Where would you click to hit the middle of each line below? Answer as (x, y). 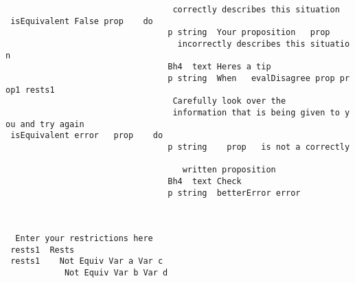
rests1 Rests (43, 250)
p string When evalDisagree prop (251, 78)
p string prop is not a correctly (259, 147)
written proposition (229, 170)
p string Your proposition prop (249, 33)
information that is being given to (256, 112)
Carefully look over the (229, 101)
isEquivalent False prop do (82, 21)
